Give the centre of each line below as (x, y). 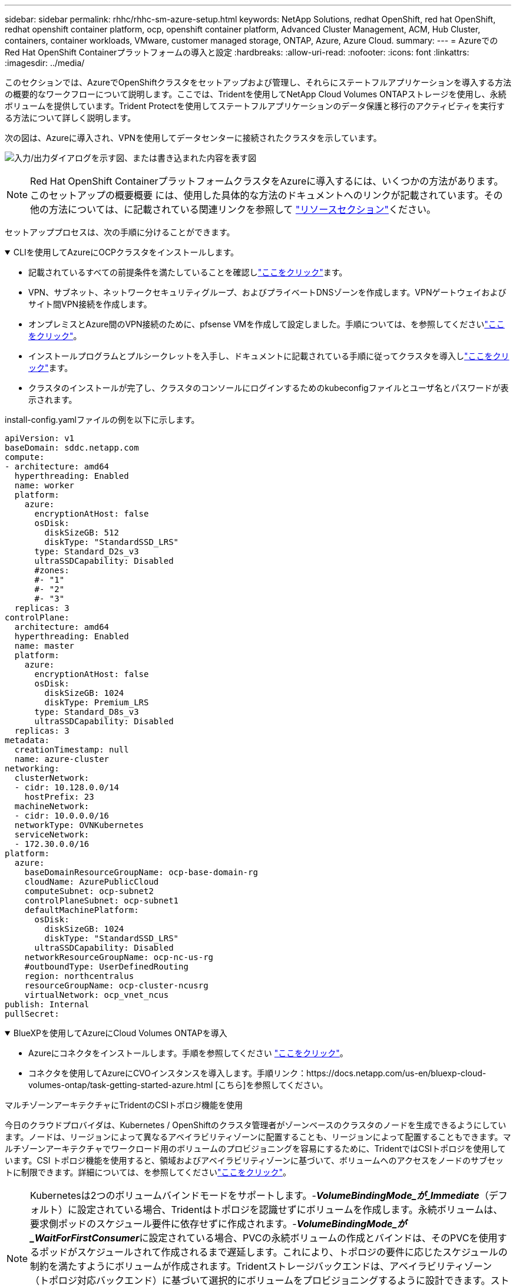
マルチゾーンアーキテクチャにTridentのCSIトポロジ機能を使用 (124, 1105)
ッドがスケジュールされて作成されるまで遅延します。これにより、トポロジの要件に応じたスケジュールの (278, 1252)
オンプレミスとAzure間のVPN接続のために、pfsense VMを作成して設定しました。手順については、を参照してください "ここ (267, 324)
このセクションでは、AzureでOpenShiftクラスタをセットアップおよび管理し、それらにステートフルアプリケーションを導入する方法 (258, 82)
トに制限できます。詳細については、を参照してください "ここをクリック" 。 (148, 1172)
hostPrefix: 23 (59, 797)
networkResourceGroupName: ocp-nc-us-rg (119, 957)
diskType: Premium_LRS (97, 702)
